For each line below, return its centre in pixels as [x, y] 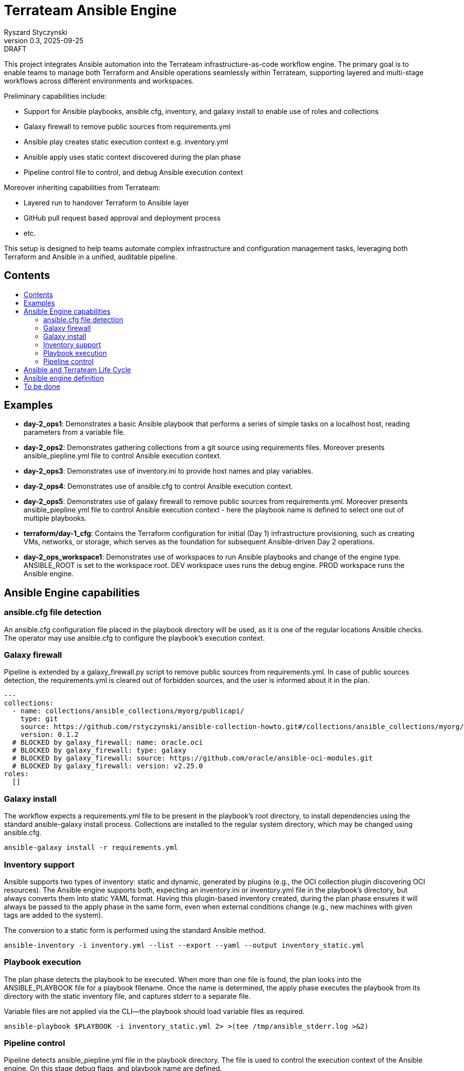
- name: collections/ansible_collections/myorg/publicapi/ [128, 711]
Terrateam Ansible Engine [90, 10]
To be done [42, 386]
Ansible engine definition [64, 378]
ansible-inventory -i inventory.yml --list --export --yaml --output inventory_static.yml [184, 945]
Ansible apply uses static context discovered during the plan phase [132, 157]
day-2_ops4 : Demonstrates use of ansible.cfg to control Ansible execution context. [159, 486]
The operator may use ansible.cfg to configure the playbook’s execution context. [134, 638]
